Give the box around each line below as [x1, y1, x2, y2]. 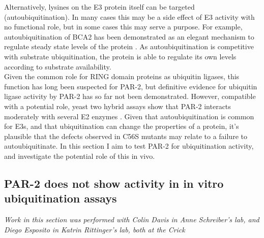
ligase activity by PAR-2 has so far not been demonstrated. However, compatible [4, 91, 256, 101]
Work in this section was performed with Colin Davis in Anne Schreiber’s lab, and [4, 214, 259, 225]
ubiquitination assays [4, 190, 117, 206]
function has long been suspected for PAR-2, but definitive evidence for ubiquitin [4, 81, 257, 91]
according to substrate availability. [4, 61, 111, 72]
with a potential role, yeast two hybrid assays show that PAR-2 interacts [4, 100, 231, 111]
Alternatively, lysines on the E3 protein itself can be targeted [4, 2, 195, 12]
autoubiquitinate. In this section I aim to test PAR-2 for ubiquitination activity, [4, 141, 254, 151]
